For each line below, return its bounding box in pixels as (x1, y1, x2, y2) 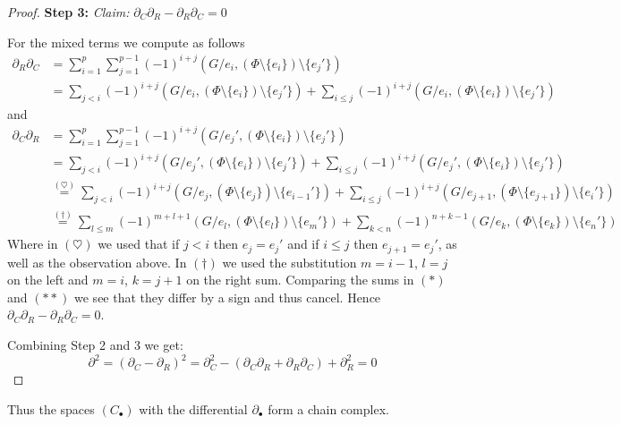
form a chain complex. (268, 399, 389, 418)
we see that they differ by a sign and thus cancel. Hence (74, 287, 381, 306)
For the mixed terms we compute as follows (7, 32, 245, 51)
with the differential (139, 399, 248, 418)
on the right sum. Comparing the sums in (186, 270, 414, 289)
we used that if (98, 234, 180, 253)
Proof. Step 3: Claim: (7, 3, 130, 21)
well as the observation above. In (7, 252, 187, 271)
